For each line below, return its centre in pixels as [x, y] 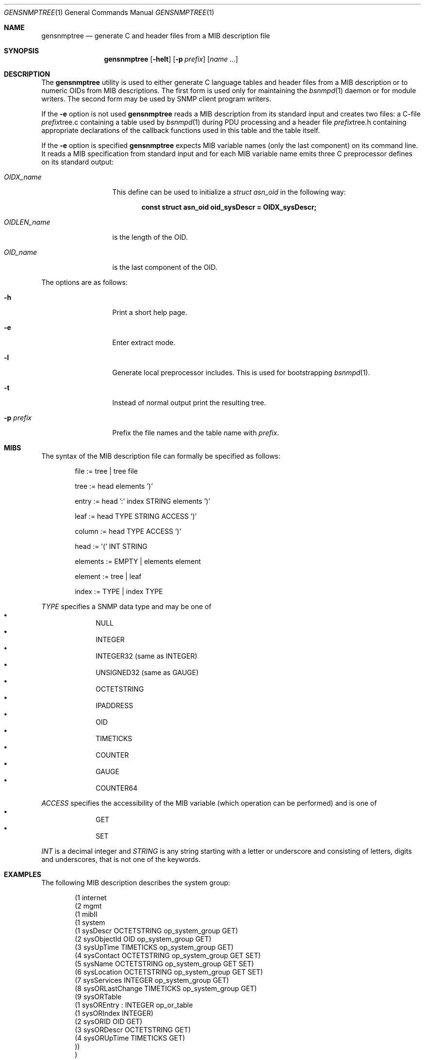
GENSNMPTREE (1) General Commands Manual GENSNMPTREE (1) [109, 12]
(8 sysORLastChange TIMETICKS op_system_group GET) [166, 988]
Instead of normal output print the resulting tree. [189, 403]
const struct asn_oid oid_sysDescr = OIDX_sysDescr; [229, 207]
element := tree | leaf [108, 576]
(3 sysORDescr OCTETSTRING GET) [133, 1030]
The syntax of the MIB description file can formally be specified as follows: [161, 456]
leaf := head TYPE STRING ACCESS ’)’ [136, 516]
